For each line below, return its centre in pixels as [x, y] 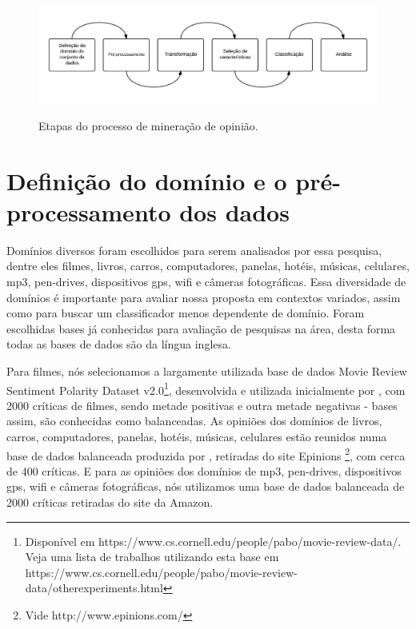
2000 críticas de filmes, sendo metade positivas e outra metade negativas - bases [202, 405]
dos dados [234, 211]
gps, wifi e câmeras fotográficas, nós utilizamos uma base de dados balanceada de [206, 486]
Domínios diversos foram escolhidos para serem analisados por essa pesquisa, [194, 250]
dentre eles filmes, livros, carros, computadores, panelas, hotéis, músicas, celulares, [208, 266]
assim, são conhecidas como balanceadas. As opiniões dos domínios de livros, [194, 421]
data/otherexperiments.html [94, 588]
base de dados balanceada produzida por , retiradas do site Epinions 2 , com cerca [206, 454]
